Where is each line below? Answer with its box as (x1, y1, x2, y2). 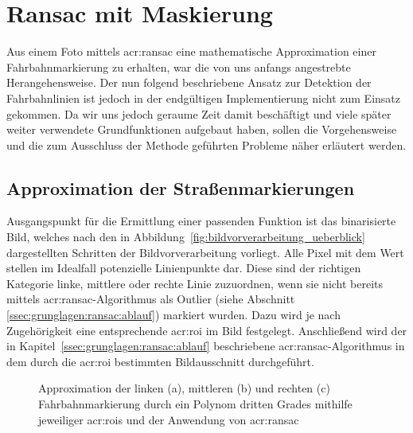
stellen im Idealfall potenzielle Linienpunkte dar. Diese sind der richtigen (6, 259, 361, 276)
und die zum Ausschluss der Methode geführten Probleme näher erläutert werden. (6, 136, 407, 153)
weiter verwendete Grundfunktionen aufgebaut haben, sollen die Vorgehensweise (6, 121, 397, 138)
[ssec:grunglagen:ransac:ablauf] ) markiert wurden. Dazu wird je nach (6, 306, 341, 323)
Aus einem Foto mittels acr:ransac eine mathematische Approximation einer (6, 43, 376, 60)
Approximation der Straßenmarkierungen (6, 175, 355, 200)
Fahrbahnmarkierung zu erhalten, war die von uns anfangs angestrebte (6, 58, 351, 75)
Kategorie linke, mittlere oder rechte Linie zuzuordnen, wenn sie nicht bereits (6, 275, 384, 291)
